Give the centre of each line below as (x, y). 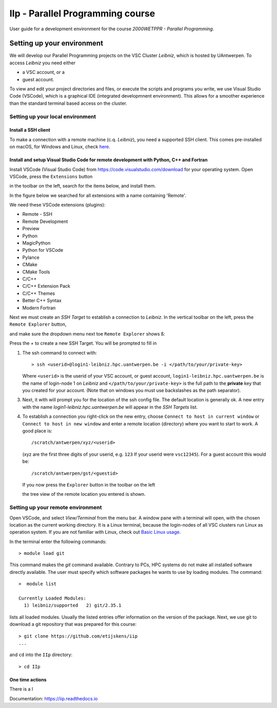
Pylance (31, 257)
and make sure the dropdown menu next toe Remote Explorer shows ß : (87, 333)
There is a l (21, 689)
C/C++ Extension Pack (46, 286)
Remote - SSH (37, 214)
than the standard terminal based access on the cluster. (68, 103)
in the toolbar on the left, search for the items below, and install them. (83, 186)
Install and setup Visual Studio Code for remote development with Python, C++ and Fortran (108, 160)
